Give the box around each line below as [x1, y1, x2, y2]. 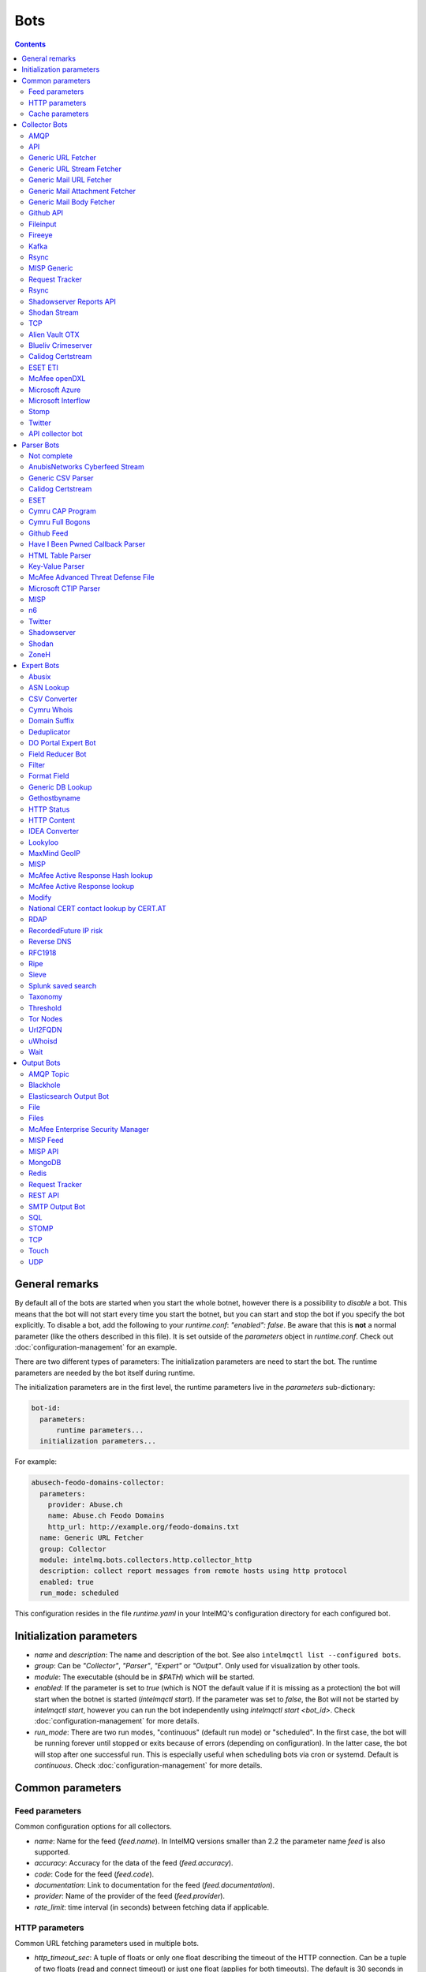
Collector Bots [21, 120, 68, 129]
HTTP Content [28, 815, 75, 824]
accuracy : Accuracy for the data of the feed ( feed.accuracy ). [34, 1858, 234, 1868]
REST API [28, 1191, 59, 1201]
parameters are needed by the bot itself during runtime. [14, 1368, 196, 1377]
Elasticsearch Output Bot [28, 1091, 110, 1100]
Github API [28, 208, 63, 218]
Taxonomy [28, 992, 63, 1002]
